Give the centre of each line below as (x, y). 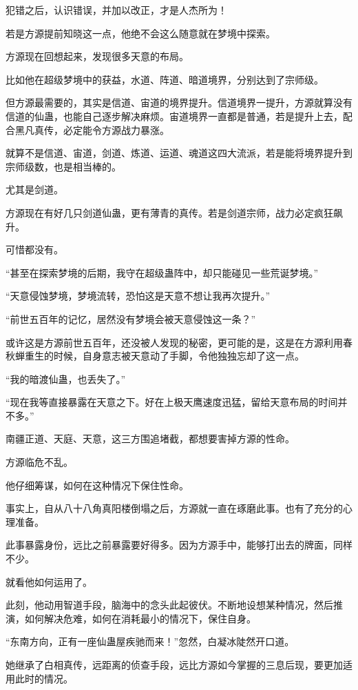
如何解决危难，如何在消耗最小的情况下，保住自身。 (140, 618)
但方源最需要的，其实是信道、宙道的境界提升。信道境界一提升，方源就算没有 (179, 102)
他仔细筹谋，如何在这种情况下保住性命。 (97, 485)
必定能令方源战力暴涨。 (116, 129)
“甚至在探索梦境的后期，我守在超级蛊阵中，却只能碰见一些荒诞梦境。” (162, 272)
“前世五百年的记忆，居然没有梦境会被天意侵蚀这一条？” (131, 318)
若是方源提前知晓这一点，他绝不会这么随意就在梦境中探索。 (140, 33)
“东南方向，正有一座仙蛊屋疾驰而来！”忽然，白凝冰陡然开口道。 (150, 641)
